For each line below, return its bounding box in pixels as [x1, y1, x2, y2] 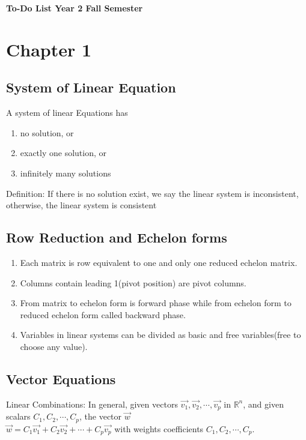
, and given [243, 397, 284, 410]
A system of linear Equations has [6, 106, 128, 119]
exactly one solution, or [20, 146, 107, 159]
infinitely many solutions [20, 166, 111, 179]
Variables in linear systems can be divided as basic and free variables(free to [20, 328, 301, 341]
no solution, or [20, 126, 74, 139]
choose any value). [20, 340, 88, 352]
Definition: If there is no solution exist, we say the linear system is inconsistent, [6, 187, 299, 199]
